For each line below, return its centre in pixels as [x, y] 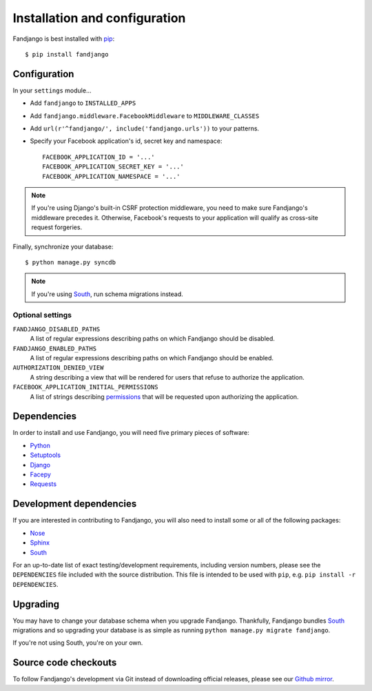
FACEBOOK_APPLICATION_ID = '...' [99, 157]
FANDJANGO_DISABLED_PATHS [56, 329]
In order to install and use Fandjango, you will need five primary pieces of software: [131, 433]
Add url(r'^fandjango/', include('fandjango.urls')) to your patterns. [145, 128]
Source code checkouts [65, 663]
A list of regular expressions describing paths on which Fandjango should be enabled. [152, 358]
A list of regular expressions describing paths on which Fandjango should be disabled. [153, 339]
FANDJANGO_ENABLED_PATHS [54, 348]
